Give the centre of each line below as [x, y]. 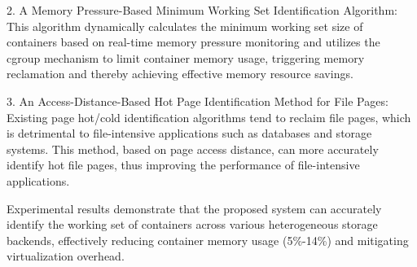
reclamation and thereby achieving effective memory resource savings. [180, 74]
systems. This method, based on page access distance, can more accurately [193, 149]
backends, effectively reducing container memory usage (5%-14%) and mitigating [208, 240]
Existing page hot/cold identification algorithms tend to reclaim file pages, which [209, 117]
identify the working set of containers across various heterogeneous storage [192, 224]
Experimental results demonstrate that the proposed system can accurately [194, 208]
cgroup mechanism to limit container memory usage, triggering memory [186, 57]
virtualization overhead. [66, 256]
